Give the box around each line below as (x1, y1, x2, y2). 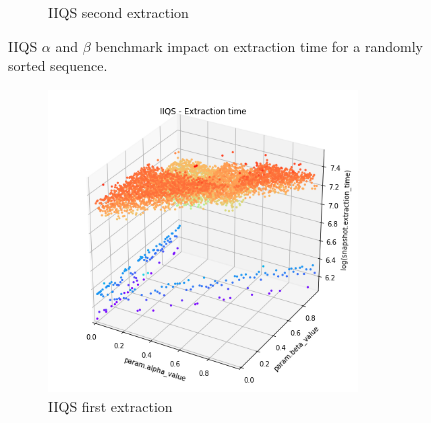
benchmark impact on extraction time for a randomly (95, 35, 423, 56)
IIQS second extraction (48, 2, 189, 22)
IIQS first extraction (48, 395, 173, 416)
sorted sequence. (8, 55, 108, 76)
